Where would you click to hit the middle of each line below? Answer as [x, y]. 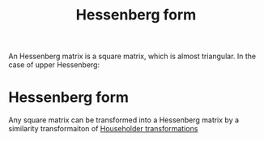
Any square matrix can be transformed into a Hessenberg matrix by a [124, 120]
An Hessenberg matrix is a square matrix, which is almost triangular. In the [132, 56]
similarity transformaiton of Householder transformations [103, 129]
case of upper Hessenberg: [54, 65]
